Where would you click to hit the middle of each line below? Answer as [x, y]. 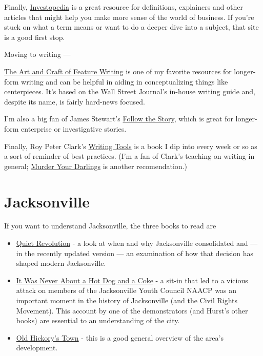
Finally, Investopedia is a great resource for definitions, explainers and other [124, 7]
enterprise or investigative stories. [74, 128]
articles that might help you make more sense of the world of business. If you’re [129, 17]
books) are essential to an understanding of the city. [98, 320]
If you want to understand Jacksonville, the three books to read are [110, 226]
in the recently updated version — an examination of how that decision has [135, 253]
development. [37, 348]
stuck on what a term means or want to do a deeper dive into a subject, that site [131, 27]
